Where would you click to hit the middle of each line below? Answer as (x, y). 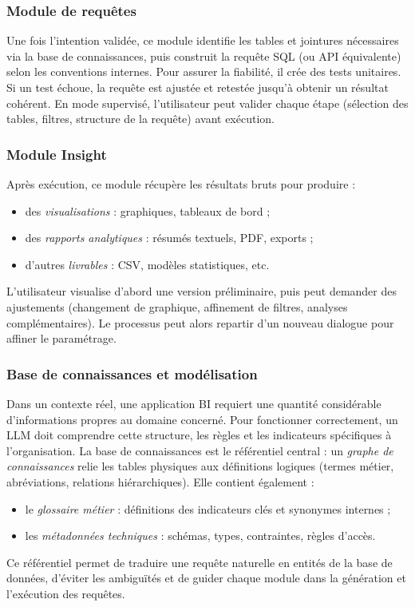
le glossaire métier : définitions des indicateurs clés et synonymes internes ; (208, 508)
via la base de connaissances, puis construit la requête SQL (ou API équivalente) (204, 56)
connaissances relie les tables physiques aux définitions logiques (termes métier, (200, 466)
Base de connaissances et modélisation (132, 373)
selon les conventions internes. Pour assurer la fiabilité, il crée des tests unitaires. (204, 71)
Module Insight (57, 154)
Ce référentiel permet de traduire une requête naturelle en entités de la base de (200, 562)
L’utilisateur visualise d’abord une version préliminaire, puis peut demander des (202, 291)
